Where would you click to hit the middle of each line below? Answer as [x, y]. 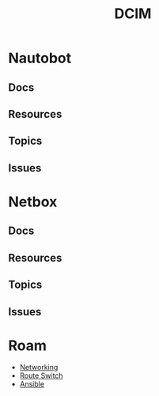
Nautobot [40, 58]
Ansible [32, 384]
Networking [39, 368]
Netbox [33, 202]
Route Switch [41, 375]
